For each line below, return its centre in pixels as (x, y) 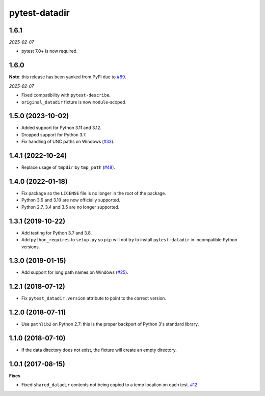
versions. (31, 247)
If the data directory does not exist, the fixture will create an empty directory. (99, 350)
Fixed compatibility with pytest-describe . (66, 95)
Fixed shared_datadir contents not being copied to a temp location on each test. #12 (109, 385)
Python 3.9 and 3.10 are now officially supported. (71, 200)
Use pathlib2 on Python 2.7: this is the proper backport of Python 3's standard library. (110, 324)
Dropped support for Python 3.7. (54, 134)
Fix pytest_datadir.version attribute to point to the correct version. (94, 298)
